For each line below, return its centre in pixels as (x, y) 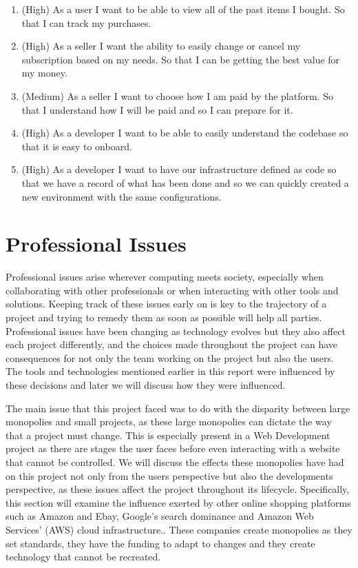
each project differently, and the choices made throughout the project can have (172, 344)
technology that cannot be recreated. (83, 557)
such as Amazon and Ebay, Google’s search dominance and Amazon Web (160, 516)
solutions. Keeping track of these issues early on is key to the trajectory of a (166, 304)
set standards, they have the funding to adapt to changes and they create (160, 543)
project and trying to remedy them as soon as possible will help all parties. (164, 317)
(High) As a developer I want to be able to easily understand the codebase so (185, 133)
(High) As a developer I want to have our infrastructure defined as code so (179, 169)
